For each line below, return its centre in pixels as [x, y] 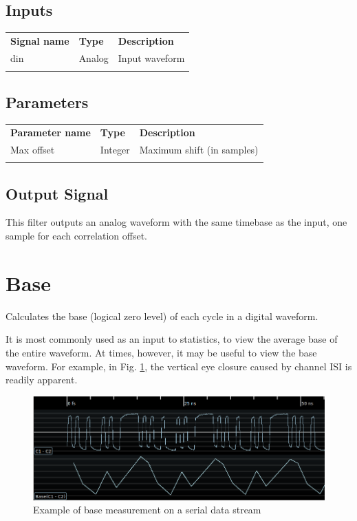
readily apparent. [42, 380]
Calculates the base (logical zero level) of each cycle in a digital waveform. [162, 316]
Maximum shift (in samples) [199, 149]
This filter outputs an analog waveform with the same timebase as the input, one [176, 222]
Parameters [47, 102]
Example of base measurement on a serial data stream [147, 510]
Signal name [40, 40]
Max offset [33, 149]
